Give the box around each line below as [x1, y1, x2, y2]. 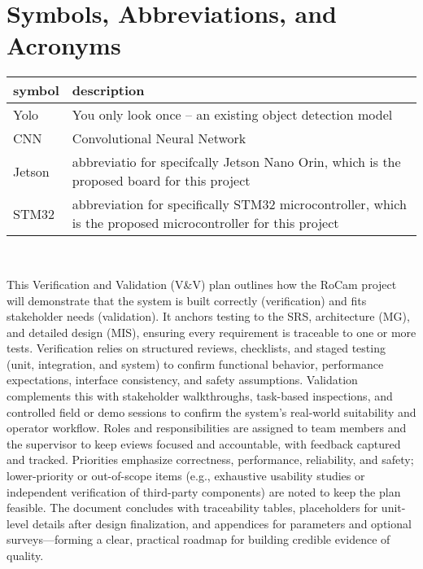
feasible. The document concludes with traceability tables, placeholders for [7, 499, 378, 516]
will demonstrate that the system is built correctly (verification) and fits [7, 291, 367, 309]
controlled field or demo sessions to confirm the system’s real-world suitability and [7, 403, 416, 420]
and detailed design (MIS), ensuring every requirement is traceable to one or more [7, 323, 416, 340]
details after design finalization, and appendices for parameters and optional [32, 514, 412, 532]
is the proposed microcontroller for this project [72, 213, 339, 233]
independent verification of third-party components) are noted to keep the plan [7, 483, 401, 500]
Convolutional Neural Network [72, 129, 246, 148]
